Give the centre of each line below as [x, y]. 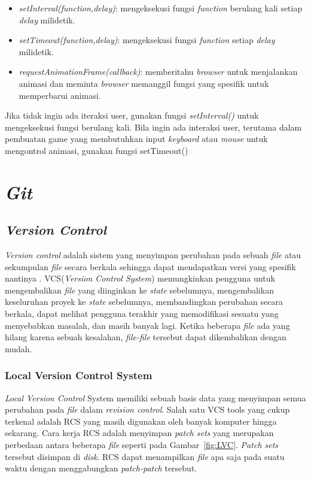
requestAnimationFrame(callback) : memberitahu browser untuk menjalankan [158, 72]
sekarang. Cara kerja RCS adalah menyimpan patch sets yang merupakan [139, 433]
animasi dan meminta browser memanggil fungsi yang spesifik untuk [144, 83]
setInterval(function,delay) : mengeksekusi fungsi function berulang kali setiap [161, 8]
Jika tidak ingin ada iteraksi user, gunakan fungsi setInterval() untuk [132, 115]
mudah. [19, 348]
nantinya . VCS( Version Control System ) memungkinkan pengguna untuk [140, 278]
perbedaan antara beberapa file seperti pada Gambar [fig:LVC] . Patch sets [142, 445]
